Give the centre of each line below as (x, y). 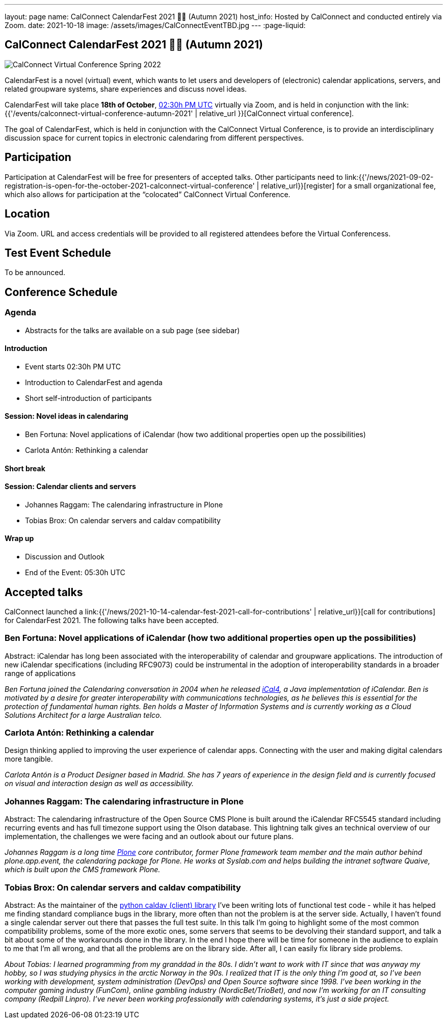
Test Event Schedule (58, 253)
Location (27, 214)
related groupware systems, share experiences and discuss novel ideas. (126, 89)
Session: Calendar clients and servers (70, 487)
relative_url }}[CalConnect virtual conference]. (277, 113)
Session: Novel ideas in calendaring (67, 416)
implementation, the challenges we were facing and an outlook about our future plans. (149, 837)
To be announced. (35, 273)
